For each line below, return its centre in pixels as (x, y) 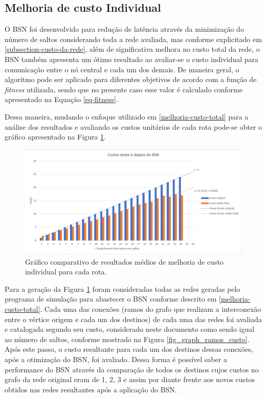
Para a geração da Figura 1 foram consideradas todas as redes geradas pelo (123, 288)
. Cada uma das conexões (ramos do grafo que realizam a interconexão (151, 309)
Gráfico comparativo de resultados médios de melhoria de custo (124, 261)
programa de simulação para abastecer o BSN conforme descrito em (111, 299)
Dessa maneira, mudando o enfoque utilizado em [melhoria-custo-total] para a (127, 116)
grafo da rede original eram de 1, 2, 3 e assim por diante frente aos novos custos (130, 379)
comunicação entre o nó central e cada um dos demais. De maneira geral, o (122, 69)
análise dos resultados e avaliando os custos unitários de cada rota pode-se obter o (134, 126)
